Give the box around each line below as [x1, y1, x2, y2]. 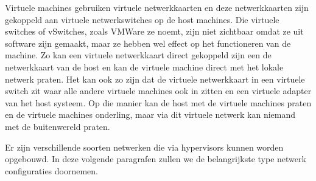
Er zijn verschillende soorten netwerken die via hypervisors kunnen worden [5, 140, 284, 153]
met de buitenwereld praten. [5, 120, 110, 132]
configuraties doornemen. [5, 164, 99, 177]
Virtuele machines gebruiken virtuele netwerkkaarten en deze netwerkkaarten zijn [5, 1, 309, 13]
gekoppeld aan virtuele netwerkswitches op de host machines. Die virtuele [5, 13, 279, 26]
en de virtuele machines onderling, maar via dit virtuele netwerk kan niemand [5, 108, 296, 121]
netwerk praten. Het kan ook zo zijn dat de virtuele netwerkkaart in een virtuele [5, 72, 305, 85]
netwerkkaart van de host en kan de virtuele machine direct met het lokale [5, 60, 284, 73]
